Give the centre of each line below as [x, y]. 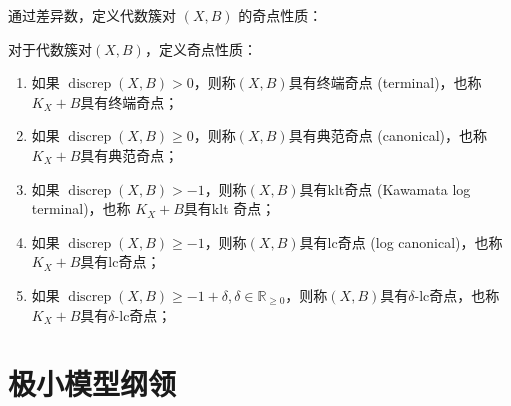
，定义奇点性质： [200, 48]
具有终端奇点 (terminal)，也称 [385, 82]
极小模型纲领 [92, 383]
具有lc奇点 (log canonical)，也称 [401, 241]
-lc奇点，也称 [457, 294]
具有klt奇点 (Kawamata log [385, 188]
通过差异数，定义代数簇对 [92, 15]
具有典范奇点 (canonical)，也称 [387, 135]
